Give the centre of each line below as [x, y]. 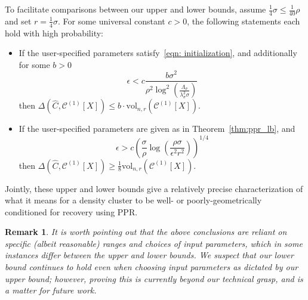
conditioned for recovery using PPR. [71, 211]
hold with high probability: [54, 33]
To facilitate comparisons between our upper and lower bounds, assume [135, 9]
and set [18, 21]
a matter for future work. [51, 290]
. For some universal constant [111, 21]
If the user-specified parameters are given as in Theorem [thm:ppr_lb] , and [157, 129]
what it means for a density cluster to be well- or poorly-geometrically [133, 200]
